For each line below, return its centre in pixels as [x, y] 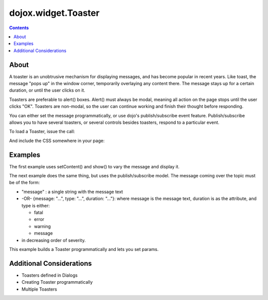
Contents [19, 28]
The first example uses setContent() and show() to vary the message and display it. [94, 166]
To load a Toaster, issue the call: [42, 132]
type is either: [35, 205]
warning [42, 226]
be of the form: [25, 183]
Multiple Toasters [39, 289]
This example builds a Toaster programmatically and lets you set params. [84, 249]
